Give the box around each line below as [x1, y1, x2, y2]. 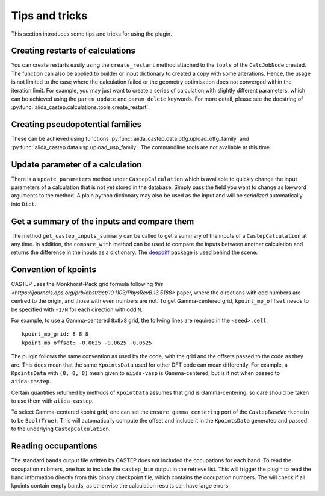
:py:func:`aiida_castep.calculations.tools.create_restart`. [11, 104, 150, 111]
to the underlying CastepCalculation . [11, 425, 111, 433]
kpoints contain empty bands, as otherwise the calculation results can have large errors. [11, 482, 230, 489]
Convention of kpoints [11, 265, 96, 275]
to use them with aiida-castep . [11, 397, 94, 405]
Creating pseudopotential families [11, 119, 141, 129]
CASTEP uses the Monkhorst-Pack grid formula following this [11, 281, 164, 288]
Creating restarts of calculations [11, 46, 135, 56]
